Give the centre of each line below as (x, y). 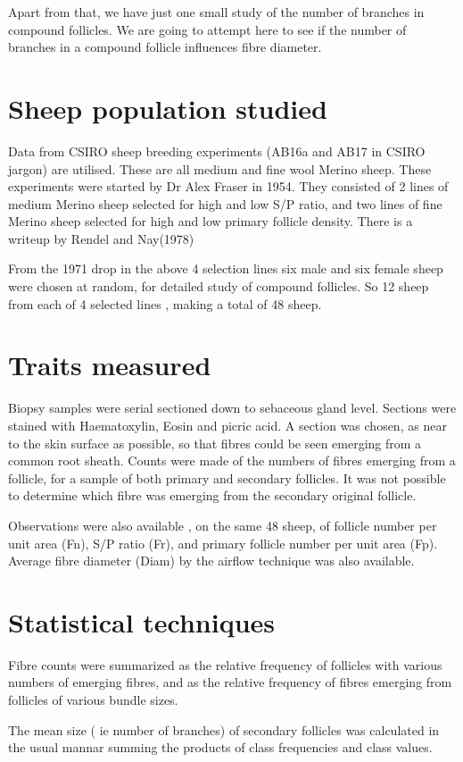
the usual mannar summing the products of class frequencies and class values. (220, 747)
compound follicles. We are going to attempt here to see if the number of (207, 29)
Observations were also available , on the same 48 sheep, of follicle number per (223, 525)
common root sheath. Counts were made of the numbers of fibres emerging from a (232, 461)
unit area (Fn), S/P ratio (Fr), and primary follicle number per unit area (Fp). (223, 543)
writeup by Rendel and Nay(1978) (101, 238)
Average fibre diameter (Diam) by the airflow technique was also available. (211, 561)
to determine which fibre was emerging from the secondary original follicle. (212, 495)
